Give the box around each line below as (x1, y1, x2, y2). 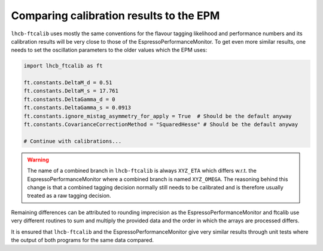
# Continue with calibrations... (23, 137, 122, 145)
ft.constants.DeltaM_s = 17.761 (23, 87, 119, 94)
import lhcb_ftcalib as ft (23, 63, 103, 69)
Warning (27, 156, 49, 163)
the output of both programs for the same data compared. (11, 236, 154, 243)
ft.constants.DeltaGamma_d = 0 (23, 96, 116, 103)
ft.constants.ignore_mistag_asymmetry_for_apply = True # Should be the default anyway (23, 112, 292, 120)
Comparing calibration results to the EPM (11, 9, 220, 22)
